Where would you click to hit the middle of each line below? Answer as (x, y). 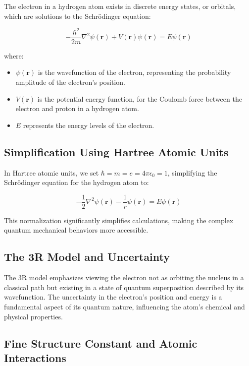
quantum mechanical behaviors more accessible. (76, 230)
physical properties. (33, 316)
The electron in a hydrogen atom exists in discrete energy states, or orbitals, (120, 6)
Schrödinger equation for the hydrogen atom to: (76, 182)
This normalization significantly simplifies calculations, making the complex (119, 220)
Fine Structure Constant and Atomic (101, 343)
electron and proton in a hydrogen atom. (77, 108)
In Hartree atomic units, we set (51, 172)
